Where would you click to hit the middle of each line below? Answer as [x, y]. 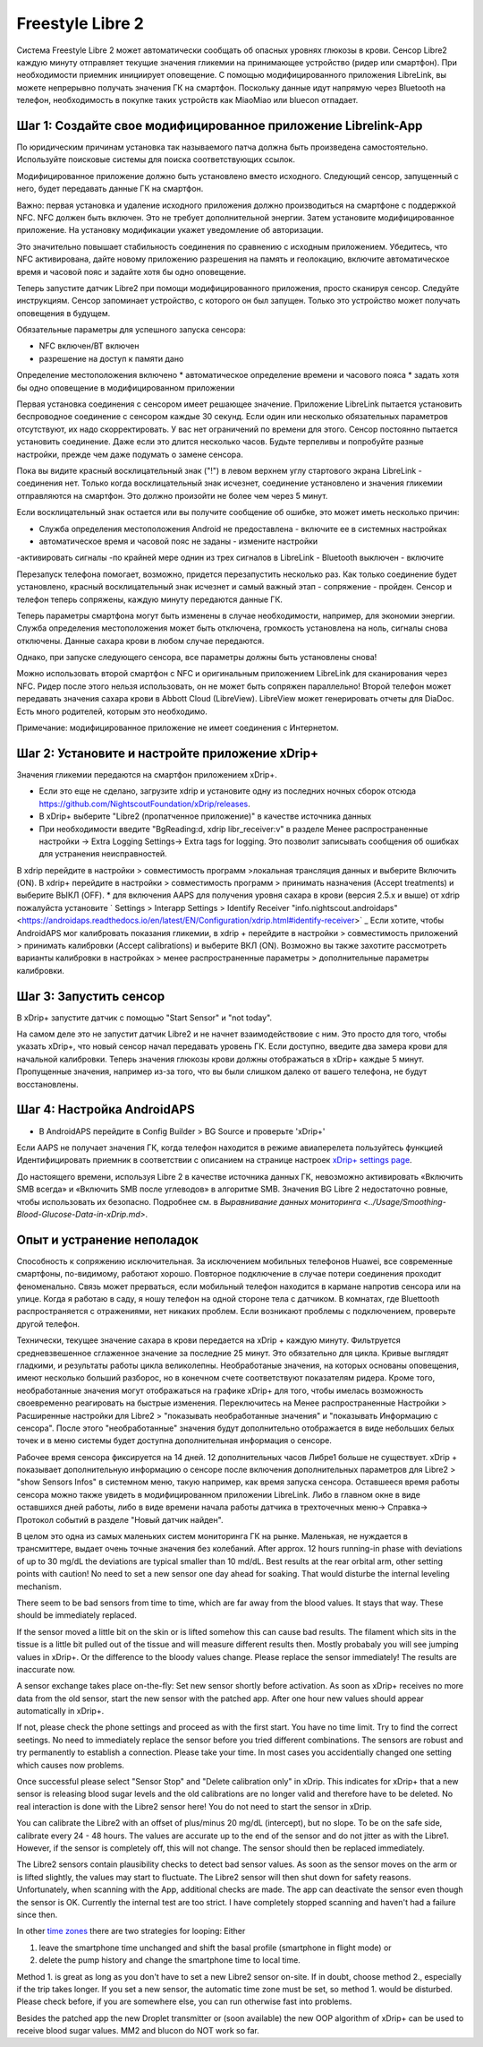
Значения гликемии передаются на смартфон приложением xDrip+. [147, 774]
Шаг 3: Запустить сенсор [91, 996]
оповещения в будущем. [64, 313]
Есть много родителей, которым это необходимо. [112, 711]
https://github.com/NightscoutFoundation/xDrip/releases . [144, 804]
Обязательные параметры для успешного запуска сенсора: [131, 330]
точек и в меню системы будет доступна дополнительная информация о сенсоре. [174, 1441]
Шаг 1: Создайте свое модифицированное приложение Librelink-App [220, 125]
